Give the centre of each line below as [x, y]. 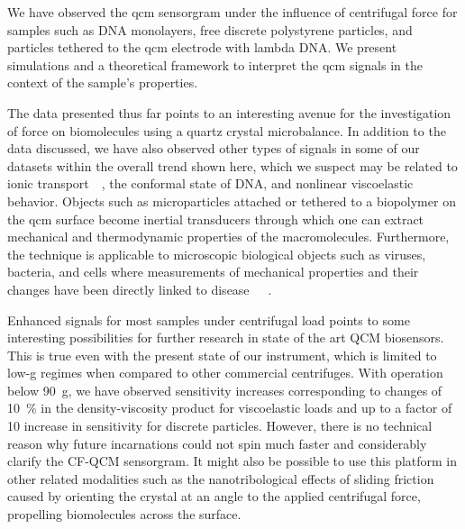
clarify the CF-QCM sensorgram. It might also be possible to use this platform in [232, 461]
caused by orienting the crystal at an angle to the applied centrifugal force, [214, 496]
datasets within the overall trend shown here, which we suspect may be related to [232, 165]
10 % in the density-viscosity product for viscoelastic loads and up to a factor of [230, 408]
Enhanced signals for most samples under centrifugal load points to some [209, 319]
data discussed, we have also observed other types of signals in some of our [214, 148]
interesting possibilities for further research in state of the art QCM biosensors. [226, 337]
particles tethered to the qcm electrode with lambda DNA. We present [202, 47]
